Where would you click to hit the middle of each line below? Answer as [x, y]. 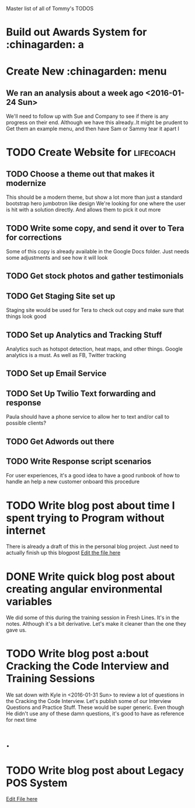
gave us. [16, 630]
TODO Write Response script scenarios [79, 461]
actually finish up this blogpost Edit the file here [63, 553]
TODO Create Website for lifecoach [91, 152]
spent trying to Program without [85, 518]
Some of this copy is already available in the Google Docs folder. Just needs [98, 251]
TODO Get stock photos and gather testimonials [95, 276]
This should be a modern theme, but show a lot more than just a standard [94, 197]
